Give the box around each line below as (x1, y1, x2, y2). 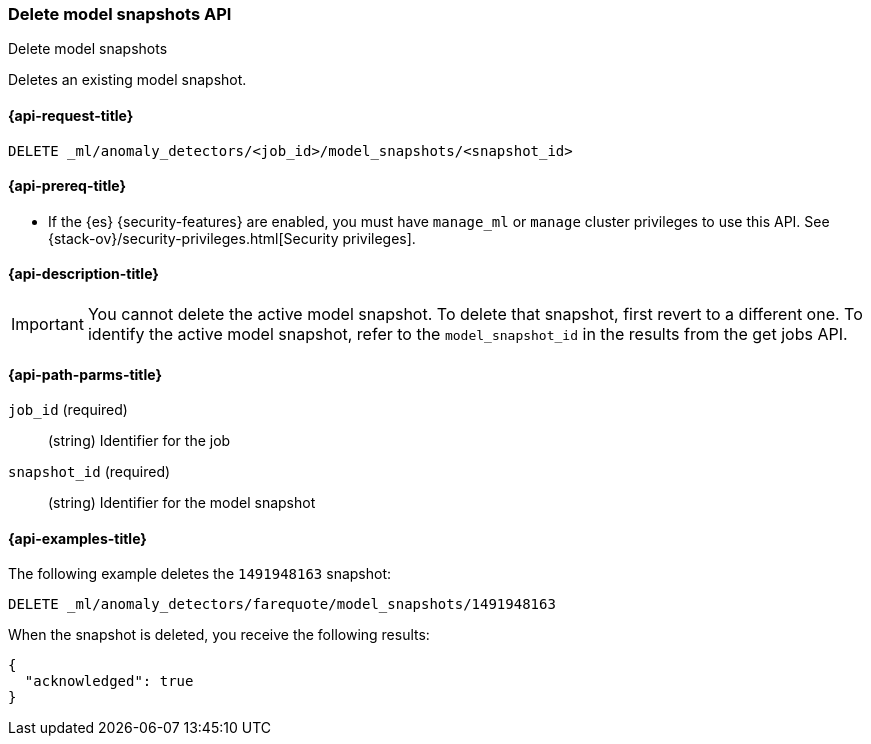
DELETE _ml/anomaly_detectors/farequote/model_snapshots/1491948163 (8, 596, 556, 613)
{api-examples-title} (8, 529, 147, 547)
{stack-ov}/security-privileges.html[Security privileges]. (48, 229, 416, 247)
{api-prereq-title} (8, 177, 127, 195)
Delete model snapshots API (8, 4, 232, 24)
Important (11, 314, 84, 335)
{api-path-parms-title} (8, 365, 163, 383)
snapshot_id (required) (8, 463, 171, 481)
